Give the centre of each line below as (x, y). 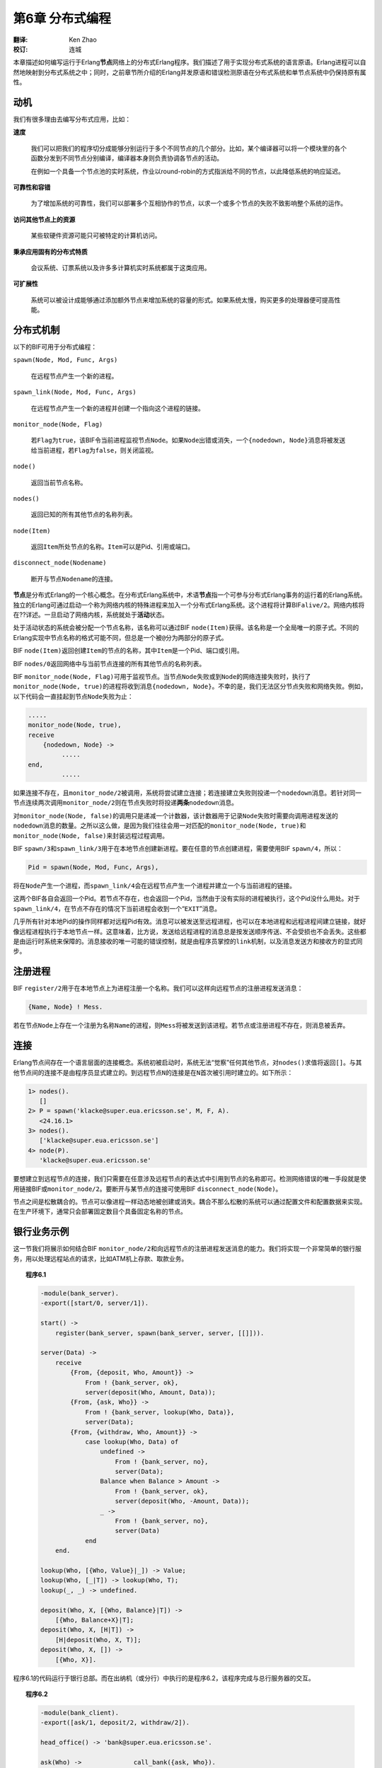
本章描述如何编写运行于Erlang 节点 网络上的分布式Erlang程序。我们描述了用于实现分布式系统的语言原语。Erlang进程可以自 (190, 62)
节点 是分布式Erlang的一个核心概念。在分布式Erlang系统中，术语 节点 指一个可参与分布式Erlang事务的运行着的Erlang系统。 (190, 595)
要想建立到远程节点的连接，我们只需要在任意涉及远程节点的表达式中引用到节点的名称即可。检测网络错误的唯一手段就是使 (190, 1179)
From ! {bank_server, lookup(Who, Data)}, (160, 1412)
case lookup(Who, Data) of (132, 1442)
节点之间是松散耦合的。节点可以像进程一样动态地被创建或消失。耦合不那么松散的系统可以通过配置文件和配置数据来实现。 (190, 1202)
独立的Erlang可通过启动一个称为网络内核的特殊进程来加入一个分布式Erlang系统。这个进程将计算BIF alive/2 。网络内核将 (189, 605)
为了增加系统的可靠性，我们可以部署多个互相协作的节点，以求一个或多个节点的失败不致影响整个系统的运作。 (189, 203)
